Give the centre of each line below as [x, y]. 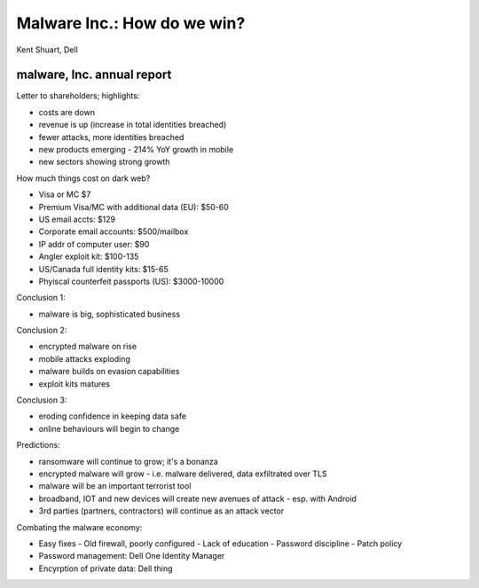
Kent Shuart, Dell [47, 50]
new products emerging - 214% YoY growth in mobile [136, 150]
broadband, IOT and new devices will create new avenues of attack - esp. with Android [197, 498]
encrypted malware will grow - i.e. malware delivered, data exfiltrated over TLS [183, 474]
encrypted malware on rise [88, 347]
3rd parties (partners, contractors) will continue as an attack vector [161, 511]
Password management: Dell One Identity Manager [132, 556]
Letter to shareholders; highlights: [78, 96]
